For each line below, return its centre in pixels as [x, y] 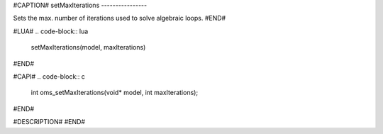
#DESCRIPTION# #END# [49, 122]
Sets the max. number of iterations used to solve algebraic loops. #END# [120, 18]
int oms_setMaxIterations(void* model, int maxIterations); [115, 93]
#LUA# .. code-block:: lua [51, 31]
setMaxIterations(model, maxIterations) [88, 48]
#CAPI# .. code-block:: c [49, 76]
